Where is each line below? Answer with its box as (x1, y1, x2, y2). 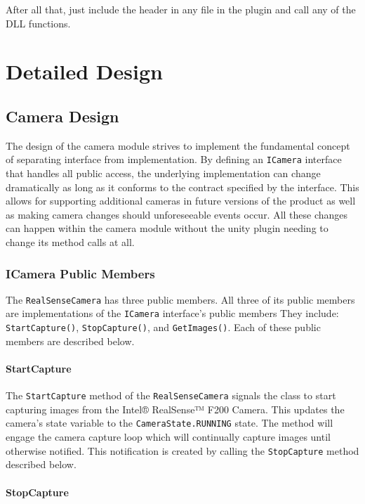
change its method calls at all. (6, 234, 135, 249)
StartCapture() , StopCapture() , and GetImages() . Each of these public (6, 320, 321, 335)
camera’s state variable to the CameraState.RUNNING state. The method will (6, 415, 333, 430)
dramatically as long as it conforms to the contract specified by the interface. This (6, 179, 359, 194)
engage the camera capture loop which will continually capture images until (6, 429, 331, 444)
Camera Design (6, 105, 119, 127)
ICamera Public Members (6, 264, 155, 282)
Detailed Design (6, 57, 163, 86)
